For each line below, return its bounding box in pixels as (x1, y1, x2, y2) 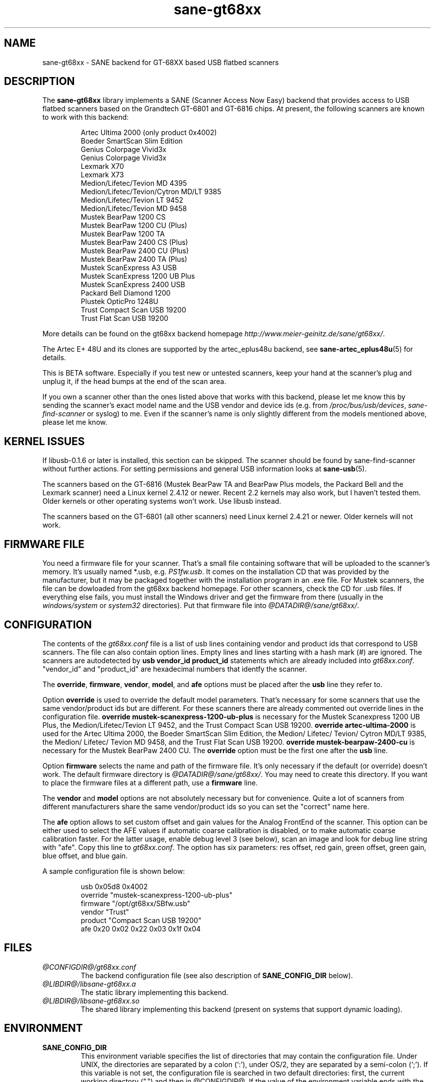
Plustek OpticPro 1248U (80, 297, 158, 306)
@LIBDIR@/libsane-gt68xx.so (42, 996, 140, 1005)
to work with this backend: (42, 113, 129, 122)
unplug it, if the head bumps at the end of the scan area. (42, 377, 226, 386)
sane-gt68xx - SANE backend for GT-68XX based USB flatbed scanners (42, 58, 279, 67)
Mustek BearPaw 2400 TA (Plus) (80, 255, 187, 264)
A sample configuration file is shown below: (42, 866, 185, 875)
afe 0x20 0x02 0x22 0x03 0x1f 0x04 (80, 924, 201, 933)
